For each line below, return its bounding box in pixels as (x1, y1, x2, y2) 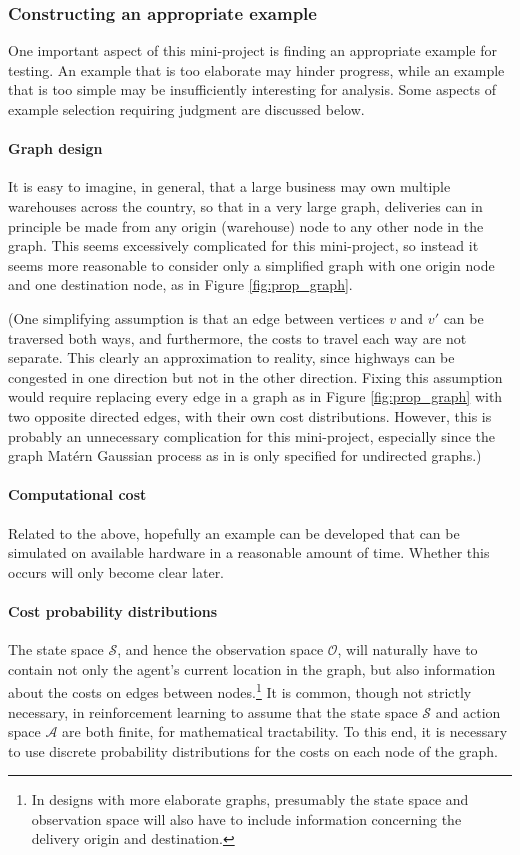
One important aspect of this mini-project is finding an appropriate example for (8, 40, 497, 61)
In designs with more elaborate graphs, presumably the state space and (31, 789, 469, 810)
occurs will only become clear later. (8, 561, 225, 582)
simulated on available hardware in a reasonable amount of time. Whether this (8, 542, 490, 563)
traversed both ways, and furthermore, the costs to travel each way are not (8, 327, 467, 348)
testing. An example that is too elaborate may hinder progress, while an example (8, 59, 505, 80)
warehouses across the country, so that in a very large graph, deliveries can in (8, 195, 483, 216)
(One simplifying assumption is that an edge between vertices (8, 307, 385, 328)
